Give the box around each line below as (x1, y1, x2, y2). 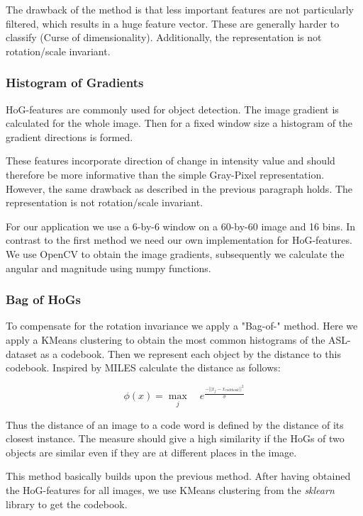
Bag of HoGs (6, 291, 81, 308)
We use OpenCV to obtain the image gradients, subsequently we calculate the (6, 246, 345, 261)
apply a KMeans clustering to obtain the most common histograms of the (6, 332, 325, 347)
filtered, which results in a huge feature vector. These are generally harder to (6, 16, 340, 30)
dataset (6, 346, 38, 361)
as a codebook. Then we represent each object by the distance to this (40, 346, 341, 361)
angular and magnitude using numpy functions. (6, 260, 211, 275)
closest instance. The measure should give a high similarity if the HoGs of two (6, 431, 345, 446)
